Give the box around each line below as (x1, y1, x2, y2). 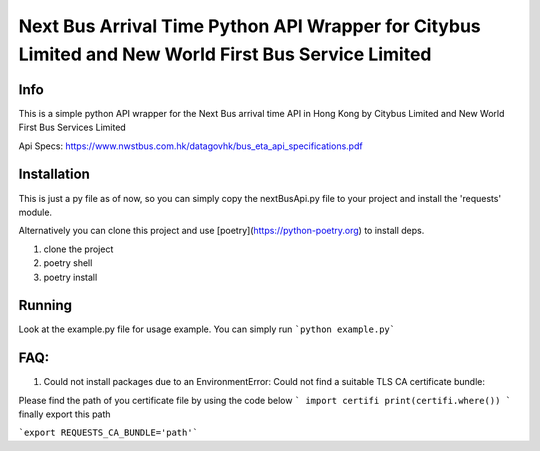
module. (18, 206, 53, 218)
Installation (18, 166, 90, 183)
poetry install (43, 271, 98, 283)
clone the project (43, 243, 114, 255)
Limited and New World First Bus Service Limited (18, 43, 432, 65)
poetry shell (43, 257, 93, 269)
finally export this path (18, 408, 111, 420)
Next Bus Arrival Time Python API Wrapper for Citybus (18, 15, 482, 37)
